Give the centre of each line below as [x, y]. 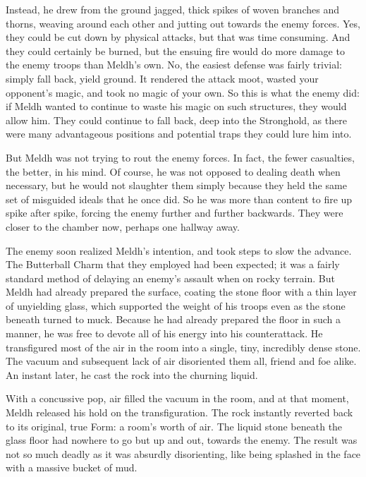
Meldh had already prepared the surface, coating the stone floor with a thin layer [181, 292]
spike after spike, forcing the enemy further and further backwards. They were [175, 213]
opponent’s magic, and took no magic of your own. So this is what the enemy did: [183, 92]
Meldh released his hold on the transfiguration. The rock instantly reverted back [179, 412]
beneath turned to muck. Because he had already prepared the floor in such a [173, 319]
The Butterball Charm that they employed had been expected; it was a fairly [173, 264]
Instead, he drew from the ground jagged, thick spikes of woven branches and [172, 9]
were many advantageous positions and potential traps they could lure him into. [179, 134]
